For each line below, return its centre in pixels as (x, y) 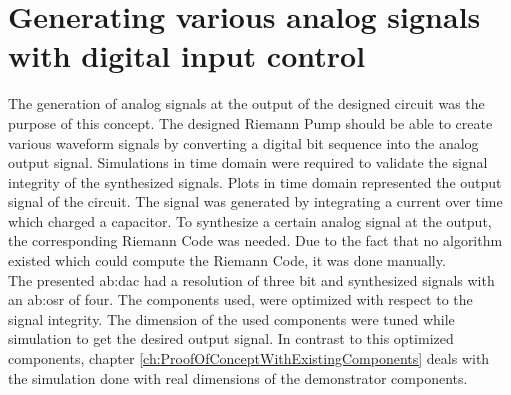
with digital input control (187, 55)
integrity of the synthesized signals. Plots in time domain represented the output (255, 181)
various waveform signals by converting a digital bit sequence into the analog (243, 142)
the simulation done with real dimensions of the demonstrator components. (238, 377)
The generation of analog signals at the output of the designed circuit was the (246, 103)
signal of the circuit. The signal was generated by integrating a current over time (255, 201)
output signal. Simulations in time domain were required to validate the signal (248, 162)
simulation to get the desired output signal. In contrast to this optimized (231, 338)
